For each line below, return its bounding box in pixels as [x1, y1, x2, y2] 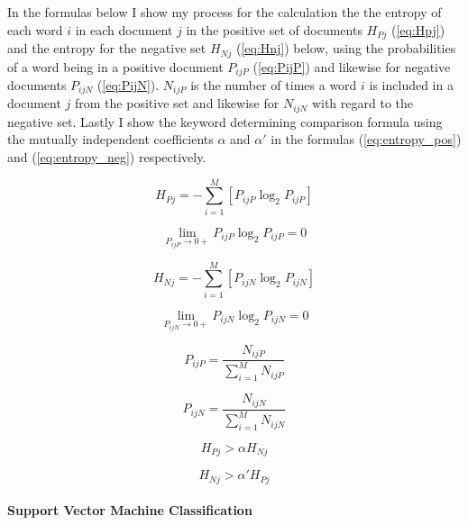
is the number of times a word [190, 75, 357, 94]
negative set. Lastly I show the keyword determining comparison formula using [7, 112, 443, 131]
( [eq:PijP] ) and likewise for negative [252, 57, 451, 76]
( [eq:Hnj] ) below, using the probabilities [235, 39, 456, 58]
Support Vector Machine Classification [7, 501, 252, 520]
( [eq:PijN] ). [96, 75, 160, 94]
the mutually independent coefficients [7, 130, 214, 149]
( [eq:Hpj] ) [391, 20, 445, 39]
